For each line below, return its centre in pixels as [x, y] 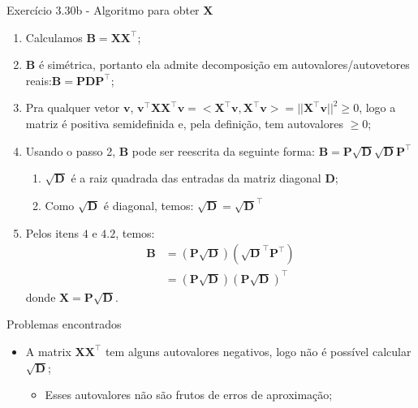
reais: [39, 80]
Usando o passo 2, [71, 150]
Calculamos [54, 37]
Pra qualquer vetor [73, 107]
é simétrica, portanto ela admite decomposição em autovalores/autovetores [224, 64]
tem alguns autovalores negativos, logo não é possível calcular [258, 351]
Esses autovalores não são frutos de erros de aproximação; [189, 395]
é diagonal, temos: [149, 206]
